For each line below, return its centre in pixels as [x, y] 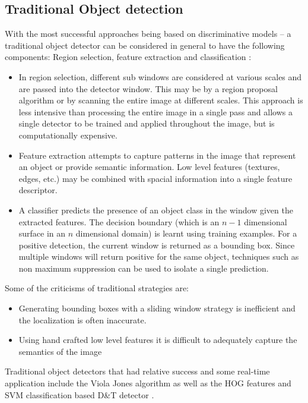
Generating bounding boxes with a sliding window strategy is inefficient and [157, 308]
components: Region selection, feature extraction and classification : [128, 57]
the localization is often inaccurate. [82, 319]
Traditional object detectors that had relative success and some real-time [137, 371]
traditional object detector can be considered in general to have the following [145, 45]
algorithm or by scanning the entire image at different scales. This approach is [161, 100]
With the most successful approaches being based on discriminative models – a [148, 34]
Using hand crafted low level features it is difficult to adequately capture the [158, 340]
